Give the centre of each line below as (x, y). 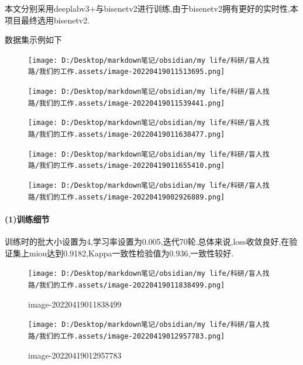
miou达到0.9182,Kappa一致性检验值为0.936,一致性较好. (131, 253)
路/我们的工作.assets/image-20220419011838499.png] (127, 285)
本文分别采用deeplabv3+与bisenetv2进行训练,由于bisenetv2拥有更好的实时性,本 (151, 8)
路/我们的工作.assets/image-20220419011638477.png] (127, 135)
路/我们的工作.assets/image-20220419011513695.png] (127, 72)
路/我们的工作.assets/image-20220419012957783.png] (127, 336)
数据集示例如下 (33, 40)
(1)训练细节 (27, 219)
